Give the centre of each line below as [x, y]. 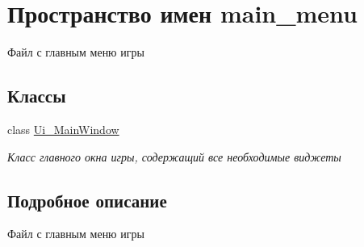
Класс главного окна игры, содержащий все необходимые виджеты [174, 156]
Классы [37, 96]
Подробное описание [87, 200]
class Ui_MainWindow [63, 129]
